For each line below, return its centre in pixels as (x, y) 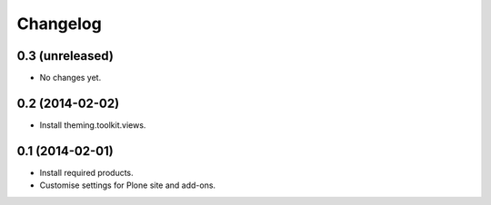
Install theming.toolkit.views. (93, 125)
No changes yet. (70, 78)
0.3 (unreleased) (65, 56)
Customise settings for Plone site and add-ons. (128, 185)
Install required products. (86, 172)
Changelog (59, 24)
